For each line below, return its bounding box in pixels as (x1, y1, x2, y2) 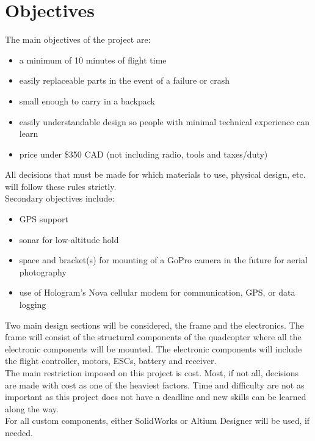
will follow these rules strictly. (5, 180, 117, 192)
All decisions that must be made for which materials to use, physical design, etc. (5, 168, 306, 181)
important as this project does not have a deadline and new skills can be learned (5, 390, 306, 403)
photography (19, 265, 67, 278)
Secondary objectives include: (5, 192, 115, 205)
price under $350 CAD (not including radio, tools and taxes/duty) (19, 147, 268, 160)
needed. (5, 426, 33, 439)
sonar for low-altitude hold (19, 233, 119, 246)
